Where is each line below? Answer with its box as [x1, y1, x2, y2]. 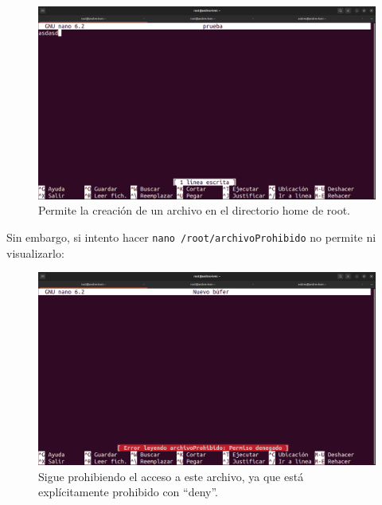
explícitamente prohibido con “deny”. [38, 483, 219, 500]
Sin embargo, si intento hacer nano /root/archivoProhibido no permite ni [6, 229, 376, 245]
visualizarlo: [6, 244, 64, 261]
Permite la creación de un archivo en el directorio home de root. [38, 202, 351, 219]
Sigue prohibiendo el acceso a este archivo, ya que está [38, 468, 304, 484]
